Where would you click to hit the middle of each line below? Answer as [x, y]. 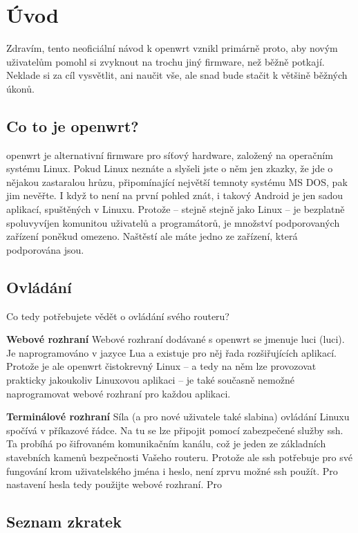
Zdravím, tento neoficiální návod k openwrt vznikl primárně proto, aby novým [172, 48]
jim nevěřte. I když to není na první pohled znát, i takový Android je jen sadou [175, 195]
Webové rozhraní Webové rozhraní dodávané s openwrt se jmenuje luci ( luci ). [176, 339]
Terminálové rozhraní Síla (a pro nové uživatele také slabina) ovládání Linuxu [178, 417]
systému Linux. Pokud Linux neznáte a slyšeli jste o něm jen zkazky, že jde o [170, 168]
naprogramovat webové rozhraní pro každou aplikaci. [119, 393]
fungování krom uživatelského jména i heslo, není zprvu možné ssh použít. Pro [172, 470]
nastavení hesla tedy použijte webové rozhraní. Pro [114, 484]
